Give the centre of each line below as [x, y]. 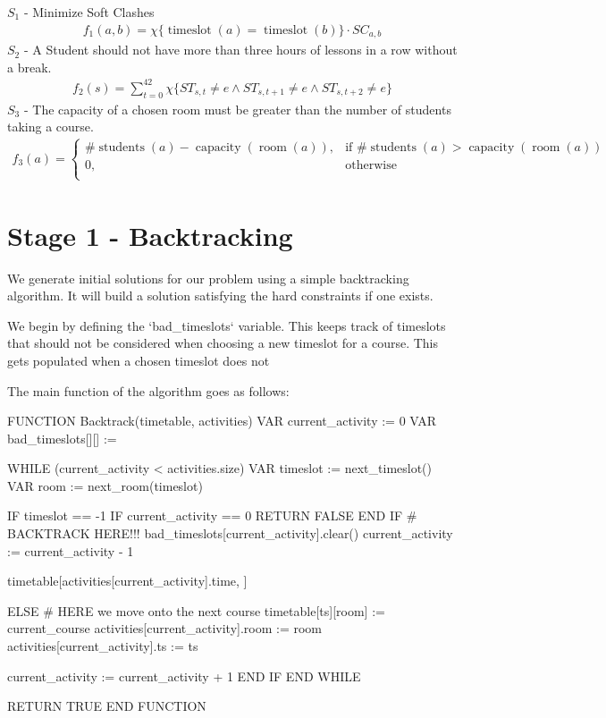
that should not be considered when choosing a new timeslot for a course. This [223, 343]
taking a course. [50, 127]
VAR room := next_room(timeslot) [105, 485]
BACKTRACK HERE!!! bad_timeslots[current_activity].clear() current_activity [230, 533]
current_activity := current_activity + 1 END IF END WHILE [184, 676]
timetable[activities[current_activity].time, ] [127, 581]
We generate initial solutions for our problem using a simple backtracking [208, 278]
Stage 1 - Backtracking [150, 235]
